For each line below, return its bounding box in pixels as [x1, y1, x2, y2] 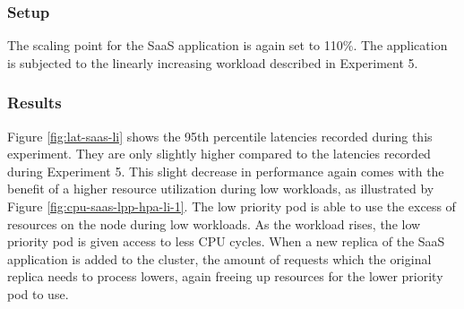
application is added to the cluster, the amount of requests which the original [7, 249, 432, 268]
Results [7, 91, 62, 114]
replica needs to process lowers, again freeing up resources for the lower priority [7, 267, 443, 286]
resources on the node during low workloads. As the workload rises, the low [7, 214, 421, 233]
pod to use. [7, 284, 69, 303]
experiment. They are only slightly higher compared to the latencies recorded [7, 144, 431, 163]
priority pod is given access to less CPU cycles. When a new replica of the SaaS [7, 232, 445, 251]
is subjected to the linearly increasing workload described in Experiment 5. [7, 53, 418, 72]
